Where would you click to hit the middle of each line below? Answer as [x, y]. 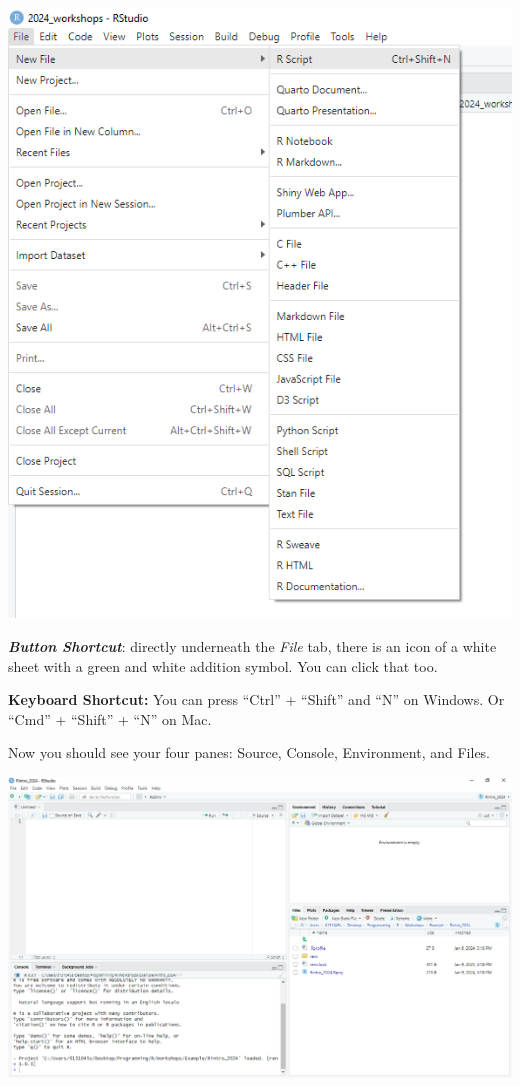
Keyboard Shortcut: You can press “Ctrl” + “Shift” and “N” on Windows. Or [256, 699]
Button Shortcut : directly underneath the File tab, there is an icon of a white [252, 645]
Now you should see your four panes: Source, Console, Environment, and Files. [249, 752]
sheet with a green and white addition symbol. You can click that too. [223, 665]
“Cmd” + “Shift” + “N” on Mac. [110, 718]
